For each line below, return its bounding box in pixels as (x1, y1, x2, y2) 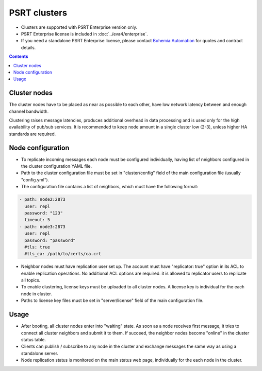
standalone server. (21, 350, 58, 356)
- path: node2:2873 (19, 197, 65, 202)
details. (21, 44, 36, 51)
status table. (21, 336, 46, 342)
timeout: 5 (24, 217, 50, 223)
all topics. (21, 277, 41, 283)
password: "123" (24, 210, 63, 216)
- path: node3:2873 (19, 224, 65, 230)
